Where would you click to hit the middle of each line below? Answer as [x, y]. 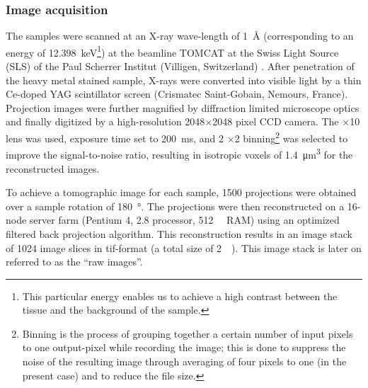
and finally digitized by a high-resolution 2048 [105, 121]
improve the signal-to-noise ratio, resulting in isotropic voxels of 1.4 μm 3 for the [179, 153]
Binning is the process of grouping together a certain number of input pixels [188, 333]
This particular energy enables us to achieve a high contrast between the [180, 296]
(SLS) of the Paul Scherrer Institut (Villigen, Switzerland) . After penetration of [180, 66]
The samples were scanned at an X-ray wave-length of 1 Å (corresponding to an [180, 36]
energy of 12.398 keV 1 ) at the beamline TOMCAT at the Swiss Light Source [172, 51]
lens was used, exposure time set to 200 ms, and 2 [115, 138]
